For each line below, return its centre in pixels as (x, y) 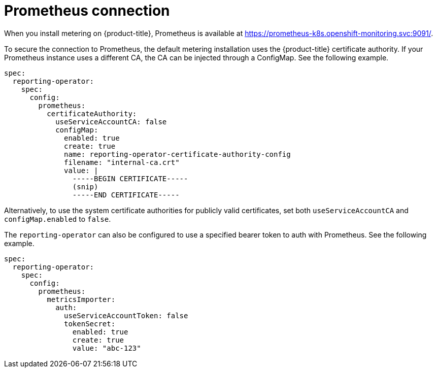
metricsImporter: (81, 299)
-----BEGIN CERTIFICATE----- (130, 178)
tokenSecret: (90, 324)
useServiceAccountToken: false (126, 315)
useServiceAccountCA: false (111, 122)
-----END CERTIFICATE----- (126, 195)
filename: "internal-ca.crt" (122, 162)
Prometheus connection (87, 11)
